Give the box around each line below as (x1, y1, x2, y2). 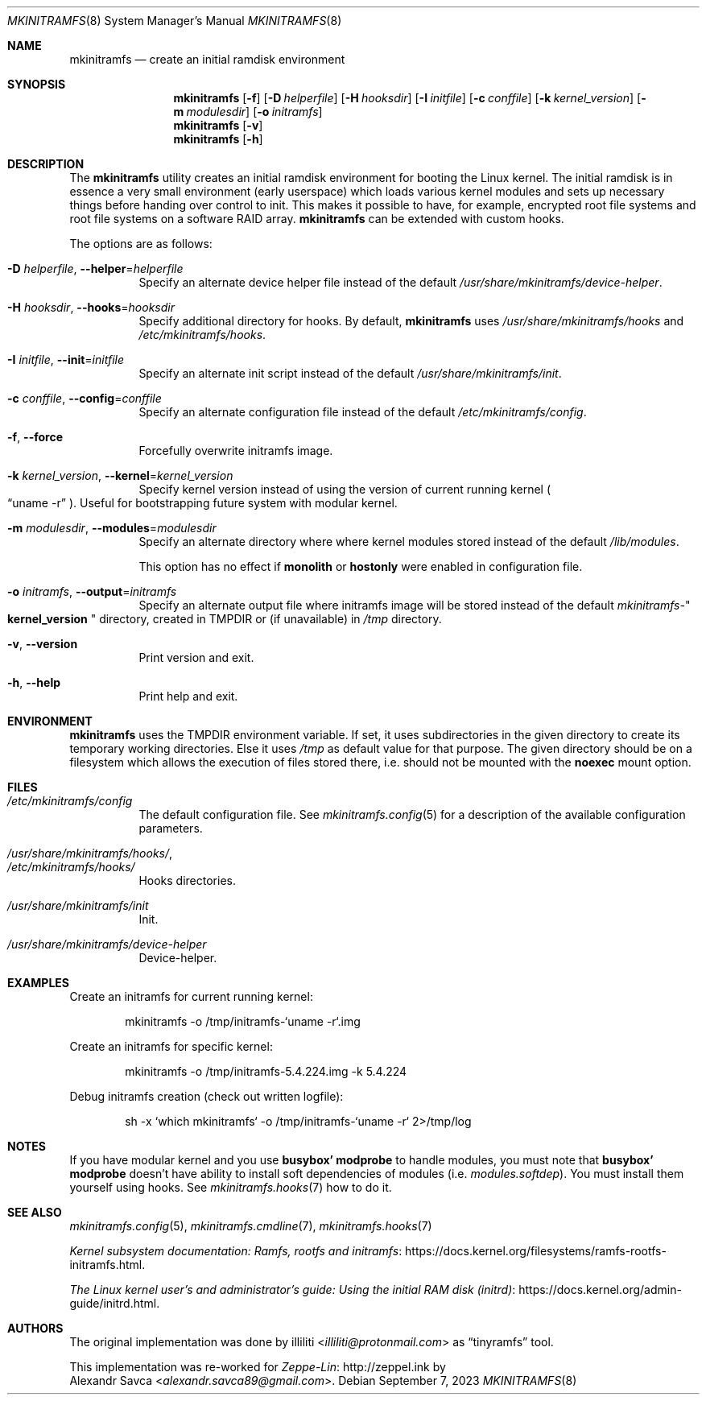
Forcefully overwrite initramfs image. (138, 444, 333, 457)
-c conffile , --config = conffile (7, 391, 162, 405)
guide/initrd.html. (69, 1296, 160, 1310)
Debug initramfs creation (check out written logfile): (69, 1089, 344, 1103)
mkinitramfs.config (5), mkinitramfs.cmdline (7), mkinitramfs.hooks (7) (69, 1219, 432, 1233)
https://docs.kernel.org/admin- (518, 1283, 682, 1296)
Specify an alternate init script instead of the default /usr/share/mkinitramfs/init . (138, 366, 562, 380)
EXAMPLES (7, 976, 69, 990)
